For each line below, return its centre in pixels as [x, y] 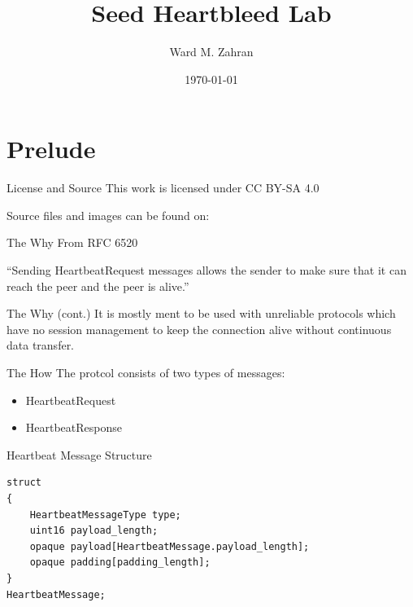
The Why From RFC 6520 [72, 242]
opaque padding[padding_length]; [120, 563]
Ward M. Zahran [211, 52]
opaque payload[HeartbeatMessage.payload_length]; [170, 546]
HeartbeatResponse [74, 427]
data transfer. [41, 345]
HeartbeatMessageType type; [105, 515]
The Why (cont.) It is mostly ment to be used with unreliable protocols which [201, 313]
